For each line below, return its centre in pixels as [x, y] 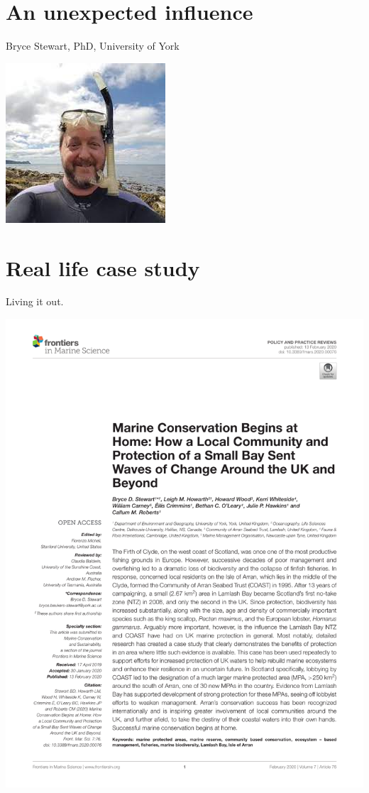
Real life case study [103, 267]
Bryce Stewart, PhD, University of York [93, 46]
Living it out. [35, 301]
